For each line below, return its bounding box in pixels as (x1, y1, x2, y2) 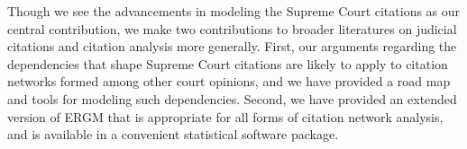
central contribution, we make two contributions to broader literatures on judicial (7, 19, 457, 38)
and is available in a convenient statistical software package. (7, 125, 339, 144)
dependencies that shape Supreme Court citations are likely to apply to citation (7, 54, 448, 73)
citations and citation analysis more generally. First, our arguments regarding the (7, 37, 457, 56)
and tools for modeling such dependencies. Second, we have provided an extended (7, 89, 457, 108)
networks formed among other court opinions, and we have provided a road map (7, 72, 451, 91)
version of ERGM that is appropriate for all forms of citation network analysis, (7, 107, 444, 126)
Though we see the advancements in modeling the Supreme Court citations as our (7, 2, 461, 20)
